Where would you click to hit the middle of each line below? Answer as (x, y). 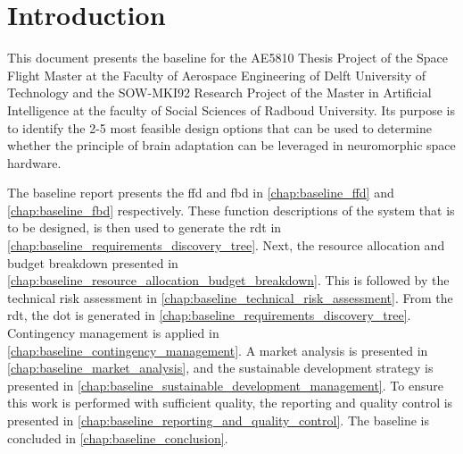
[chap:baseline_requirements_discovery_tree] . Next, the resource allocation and (226, 245)
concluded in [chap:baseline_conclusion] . (118, 437)
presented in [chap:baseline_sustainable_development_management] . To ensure (225, 385)
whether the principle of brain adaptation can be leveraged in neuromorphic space (231, 145)
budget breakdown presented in (93, 262)
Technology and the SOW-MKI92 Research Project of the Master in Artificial (219, 92)
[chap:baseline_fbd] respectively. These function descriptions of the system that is (231, 210)
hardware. (34, 162)
